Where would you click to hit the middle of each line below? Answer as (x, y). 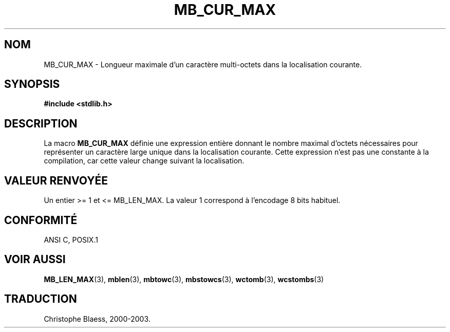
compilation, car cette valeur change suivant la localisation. (144, 161)
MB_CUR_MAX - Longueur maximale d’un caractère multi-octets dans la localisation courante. (203, 64)
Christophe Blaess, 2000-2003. (97, 319)
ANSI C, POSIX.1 (71, 239)
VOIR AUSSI (35, 260)
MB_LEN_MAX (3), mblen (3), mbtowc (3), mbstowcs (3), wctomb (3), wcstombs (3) (184, 279)
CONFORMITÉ (41, 220)
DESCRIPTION (41, 123)
